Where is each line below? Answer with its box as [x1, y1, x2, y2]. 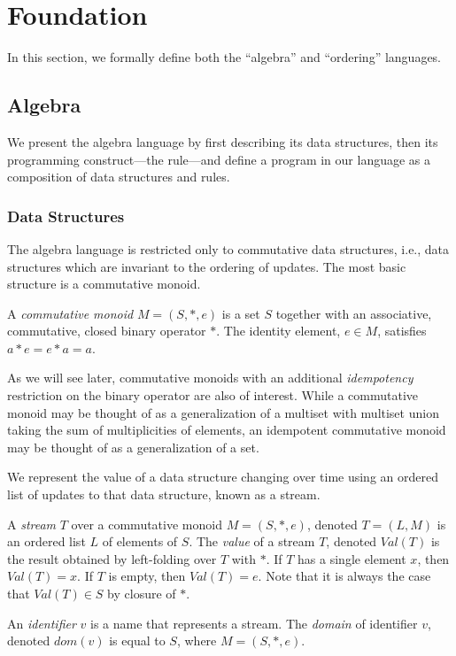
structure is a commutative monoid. [7, 274, 201, 293]
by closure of [107, 584, 176, 603]
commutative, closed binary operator [7, 321, 206, 340]
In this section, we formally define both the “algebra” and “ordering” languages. [7, 48, 442, 66]
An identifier [7, 614, 76, 632]
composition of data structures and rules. [7, 167, 230, 186]
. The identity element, [216, 321, 341, 340]
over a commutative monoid [71, 514, 222, 533]
